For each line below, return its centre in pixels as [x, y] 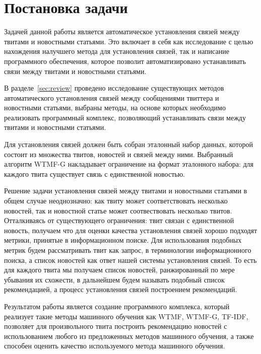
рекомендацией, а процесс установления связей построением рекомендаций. [121, 289]
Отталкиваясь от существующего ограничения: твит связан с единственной [119, 220]
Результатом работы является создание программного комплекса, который [117, 306]
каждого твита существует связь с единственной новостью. [94, 173]
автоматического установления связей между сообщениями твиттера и [112, 97]
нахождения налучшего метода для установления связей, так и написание [117, 51]
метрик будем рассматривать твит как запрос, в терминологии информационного [128, 250]
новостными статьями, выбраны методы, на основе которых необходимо [115, 108]
